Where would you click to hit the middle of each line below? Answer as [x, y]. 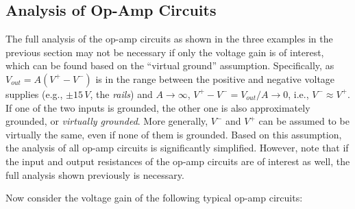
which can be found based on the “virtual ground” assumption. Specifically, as [170, 65]
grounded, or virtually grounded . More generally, [107, 121]
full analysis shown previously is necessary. [95, 174]
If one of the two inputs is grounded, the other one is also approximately [158, 107]
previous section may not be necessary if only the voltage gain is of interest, [165, 52]
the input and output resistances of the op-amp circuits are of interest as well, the [178, 161]
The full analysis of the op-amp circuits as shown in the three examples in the [169, 39]
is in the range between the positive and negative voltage [215, 78]
